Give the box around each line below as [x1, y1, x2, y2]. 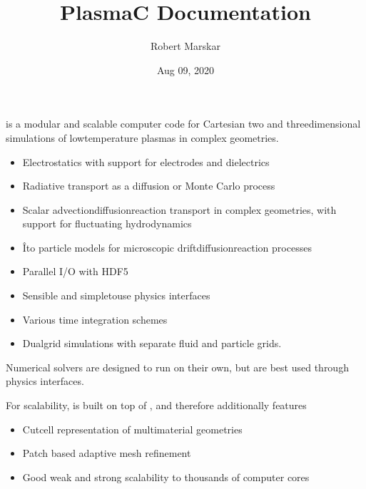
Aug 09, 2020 [156, 62, 215, 77]
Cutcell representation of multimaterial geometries [22, 421, 243, 436]
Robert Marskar [150, 38, 220, 53]
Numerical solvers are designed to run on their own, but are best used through [6, 359, 349, 374]
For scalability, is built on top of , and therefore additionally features [6, 398, 307, 413]
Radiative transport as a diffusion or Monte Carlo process [22, 178, 275, 193]
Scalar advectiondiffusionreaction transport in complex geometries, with [22, 202, 337, 217]
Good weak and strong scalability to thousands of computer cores [22, 469, 310, 484]
